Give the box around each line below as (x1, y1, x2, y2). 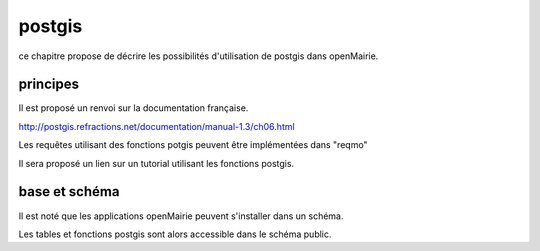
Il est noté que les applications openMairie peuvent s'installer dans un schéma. (18, 210, 344, 222)
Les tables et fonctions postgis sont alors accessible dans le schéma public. (18, 228, 332, 240)
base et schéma (18, 183, 120, 200)
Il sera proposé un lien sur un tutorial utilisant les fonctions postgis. (18, 157, 295, 169)
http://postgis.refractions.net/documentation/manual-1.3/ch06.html (18, 120, 295, 132)
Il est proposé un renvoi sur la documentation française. (18, 102, 249, 114)
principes (18, 76, 80, 93)
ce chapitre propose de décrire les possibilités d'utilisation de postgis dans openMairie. (18, 50, 379, 62)
